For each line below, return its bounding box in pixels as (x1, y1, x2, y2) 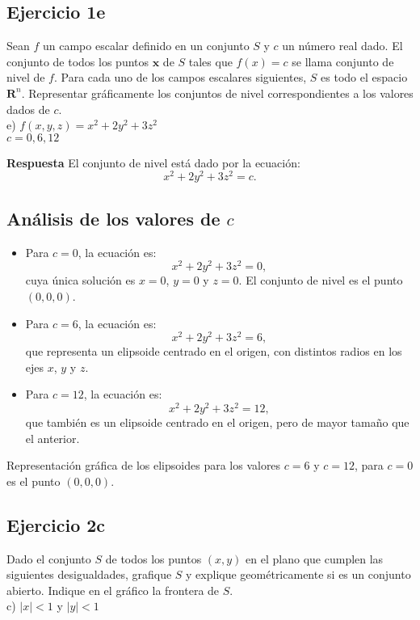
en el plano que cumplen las (246, 550, 384, 567)
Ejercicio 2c (6, 512, 106, 537)
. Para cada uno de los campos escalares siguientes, (53, 69, 307, 86)
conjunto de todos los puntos (6, 53, 149, 70)
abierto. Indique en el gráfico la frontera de (6, 581, 220, 598)
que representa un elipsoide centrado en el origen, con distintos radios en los (25, 343, 402, 360)
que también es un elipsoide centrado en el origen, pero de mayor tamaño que (25, 414, 409, 431)
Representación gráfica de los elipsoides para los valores (6, 457, 281, 474)
